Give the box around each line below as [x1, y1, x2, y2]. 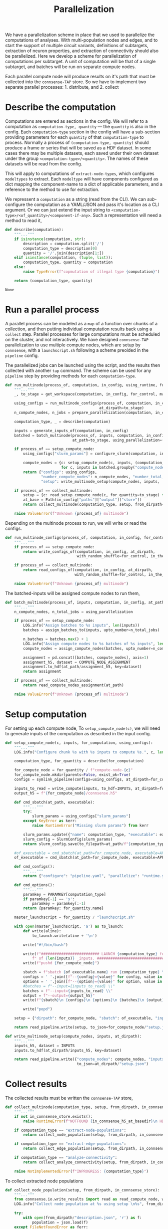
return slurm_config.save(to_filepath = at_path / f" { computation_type [23, 841, 166, 847]
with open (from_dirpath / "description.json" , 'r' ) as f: [23, 1215, 142, 1220]
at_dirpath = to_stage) [99, 405, 144, 411]
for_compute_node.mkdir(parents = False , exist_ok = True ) [14, 772, 131, 777]
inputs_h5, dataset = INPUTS [14, 1043, 75, 1048]
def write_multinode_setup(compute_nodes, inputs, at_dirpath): [5, 1034, 142, 1039]
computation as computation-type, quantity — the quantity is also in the [5, 124, 156, 130]
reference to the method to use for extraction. [5, 186, 99, 192]
